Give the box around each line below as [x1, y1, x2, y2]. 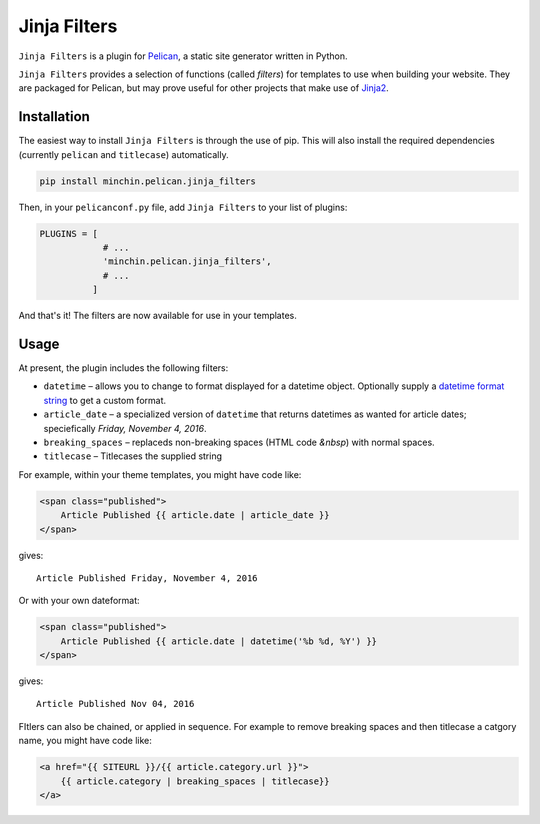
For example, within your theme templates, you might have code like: [18, 468, 302, 480]
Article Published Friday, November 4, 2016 [36, 572, 259, 584]
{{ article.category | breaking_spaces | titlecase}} [60, 775, 330, 787]
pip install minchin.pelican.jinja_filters [39, 175, 257, 187]
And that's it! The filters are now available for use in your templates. [18, 310, 297, 322]
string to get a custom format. [43, 394, 167, 406]
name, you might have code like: [18, 735, 152, 747]
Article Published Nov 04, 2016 [36, 698, 195, 710]
